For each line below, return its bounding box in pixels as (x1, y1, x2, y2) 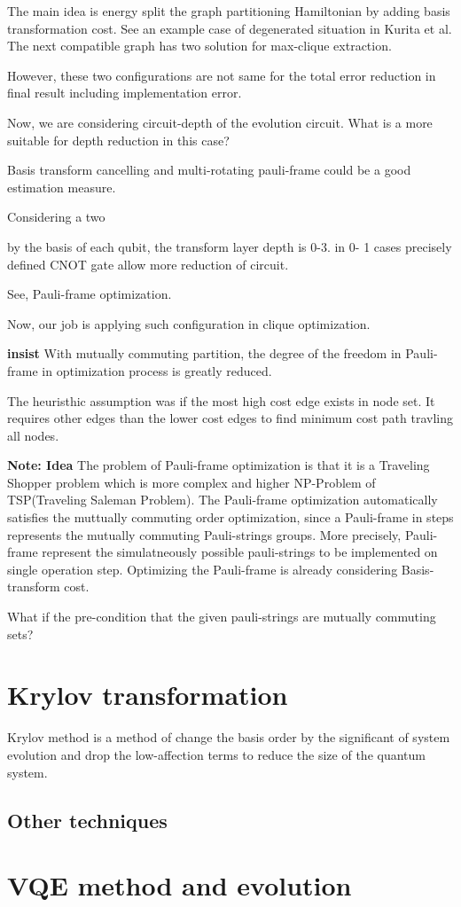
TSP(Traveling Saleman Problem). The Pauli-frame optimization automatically (7, 490, 438, 509)
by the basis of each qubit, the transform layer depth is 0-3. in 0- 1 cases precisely (7, 237, 452, 255)
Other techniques (7, 806, 168, 833)
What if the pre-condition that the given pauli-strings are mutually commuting (7, 607, 436, 626)
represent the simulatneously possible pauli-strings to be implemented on (42, 543, 438, 561)
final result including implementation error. (7, 83, 242, 102)
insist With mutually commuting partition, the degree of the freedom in (7, 344, 402, 363)
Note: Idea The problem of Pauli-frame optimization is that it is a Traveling (7, 456, 430, 474)
